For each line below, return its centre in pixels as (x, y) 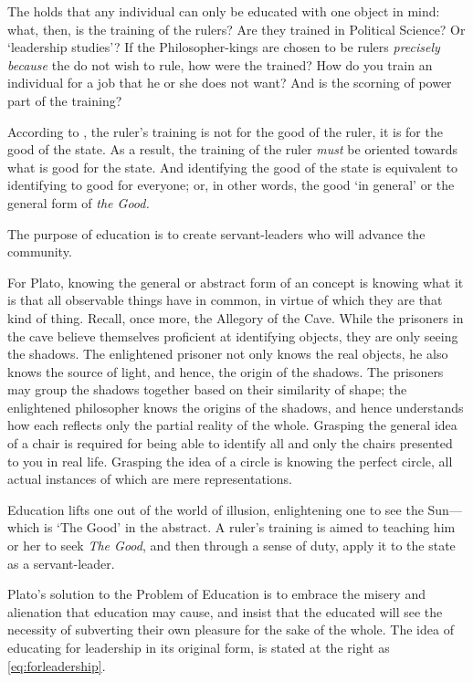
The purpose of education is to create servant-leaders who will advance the (216, 233)
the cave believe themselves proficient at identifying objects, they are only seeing (233, 336)
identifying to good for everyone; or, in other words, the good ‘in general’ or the (231, 185)
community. (40, 252)
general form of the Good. (79, 202)
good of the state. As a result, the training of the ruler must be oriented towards (233, 149)
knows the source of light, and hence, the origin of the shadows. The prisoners (226, 371)
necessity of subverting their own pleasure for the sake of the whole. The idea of (231, 630)
